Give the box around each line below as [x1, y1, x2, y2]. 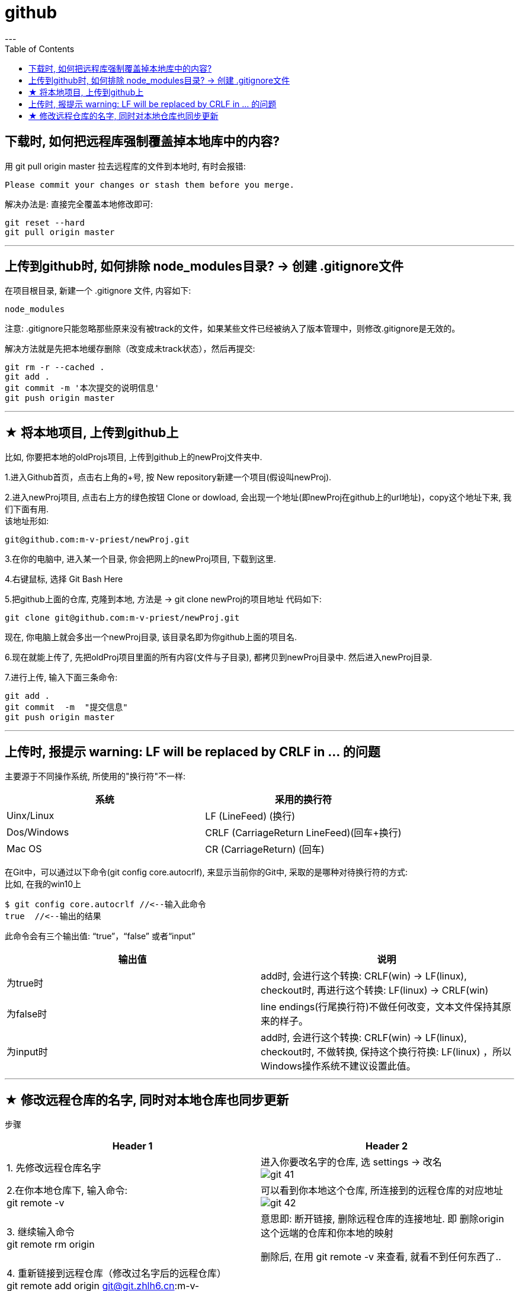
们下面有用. [5, 504, 49, 515]
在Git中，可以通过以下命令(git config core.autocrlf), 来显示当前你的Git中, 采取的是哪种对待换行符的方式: [5, 867, 408, 878]
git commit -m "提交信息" [5, 702, 128, 712]
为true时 [7, 977, 44, 990]
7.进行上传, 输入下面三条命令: [5, 672, 118, 683]
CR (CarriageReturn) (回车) [205, 843, 325, 856]
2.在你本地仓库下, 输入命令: [7, 1184, 128, 1196]
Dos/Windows [7, 826, 69, 839]
